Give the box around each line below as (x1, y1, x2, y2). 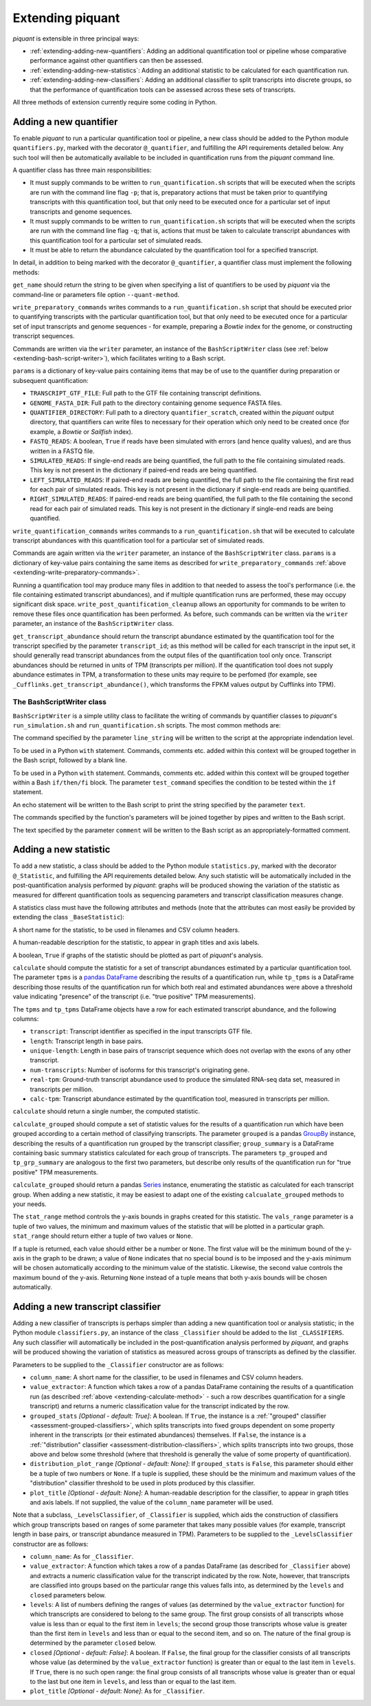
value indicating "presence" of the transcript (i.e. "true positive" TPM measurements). (12, 992, 256, 1000)
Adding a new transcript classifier (12, 1300, 161, 1313)
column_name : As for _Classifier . (30, 1552, 134, 1560)
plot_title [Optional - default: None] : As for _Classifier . (30, 1687, 205, 1695)
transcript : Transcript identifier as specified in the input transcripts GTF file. (30, 1027, 252, 1036)
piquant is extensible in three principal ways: (12, 34, 139, 43)
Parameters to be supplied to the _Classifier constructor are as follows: (12, 1360, 225, 1368)
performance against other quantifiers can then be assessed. (30, 56, 203, 65)
